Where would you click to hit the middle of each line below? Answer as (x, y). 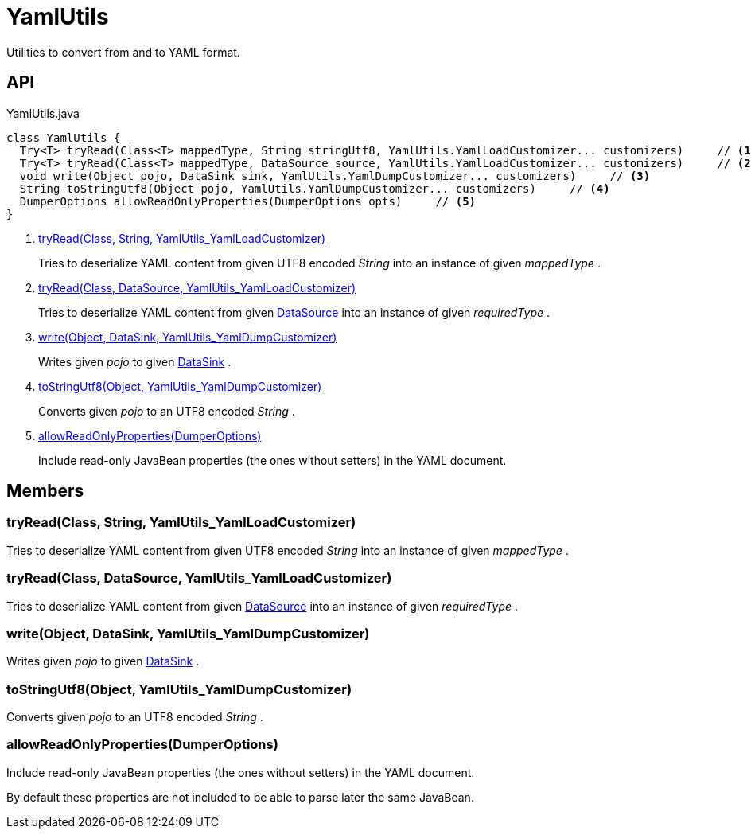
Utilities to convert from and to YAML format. (123, 52)
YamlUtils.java (43, 113)
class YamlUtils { (64, 137)
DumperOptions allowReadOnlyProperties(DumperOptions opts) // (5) (248, 201)
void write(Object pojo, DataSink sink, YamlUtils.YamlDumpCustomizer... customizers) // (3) (335, 176)
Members (45, 491)
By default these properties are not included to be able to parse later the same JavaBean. (240, 797)
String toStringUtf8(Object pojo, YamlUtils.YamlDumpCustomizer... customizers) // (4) (315, 188)
